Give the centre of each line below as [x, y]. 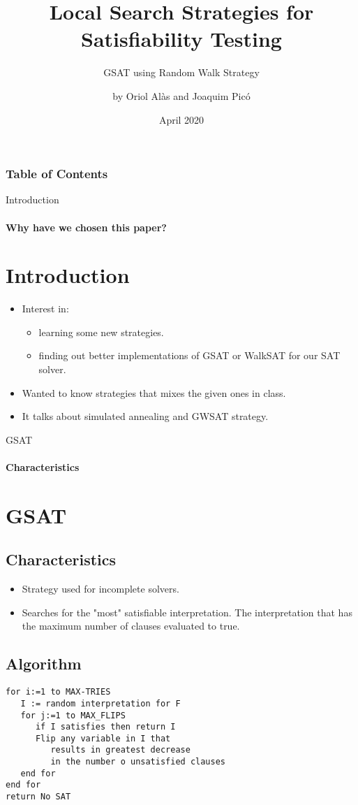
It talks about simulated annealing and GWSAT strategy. [145, 416]
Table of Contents [57, 174]
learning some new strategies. [101, 332]
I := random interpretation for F [100, 703]
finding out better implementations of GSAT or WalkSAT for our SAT [189, 355]
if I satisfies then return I [105, 727]
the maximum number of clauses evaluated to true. [131, 626]
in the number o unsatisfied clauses [138, 762]
